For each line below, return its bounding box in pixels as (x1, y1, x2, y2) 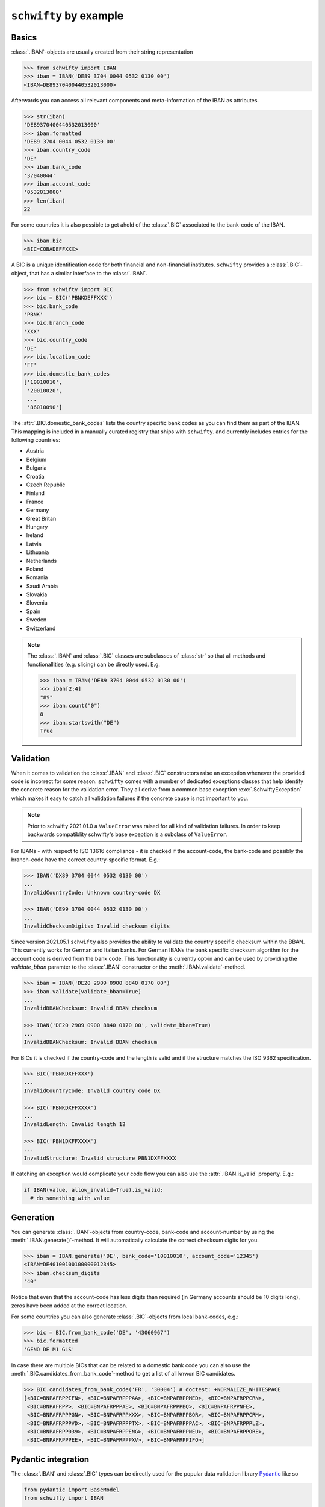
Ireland (26, 532, 44, 539)
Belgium (26, 456, 47, 463)
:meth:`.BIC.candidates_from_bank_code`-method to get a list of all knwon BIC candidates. (11, 1370, 236, 1377)
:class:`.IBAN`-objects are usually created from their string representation (11, 48, 193, 55)
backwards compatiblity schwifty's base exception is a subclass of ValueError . (27, 831, 228, 838)
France (26, 498, 44, 505)
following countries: (11, 436, 60, 444)
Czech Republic (26, 481, 66, 488)
